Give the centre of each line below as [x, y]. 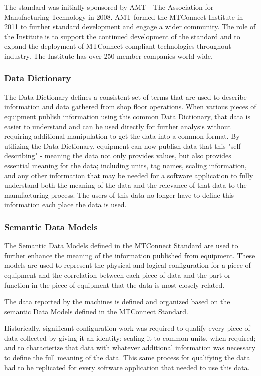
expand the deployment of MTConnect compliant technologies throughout [118, 46]
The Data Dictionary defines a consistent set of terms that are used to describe [125, 96]
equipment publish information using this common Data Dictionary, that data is [127, 116]
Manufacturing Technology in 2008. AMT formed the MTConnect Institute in [124, 16]
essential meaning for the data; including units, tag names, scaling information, [125, 165]
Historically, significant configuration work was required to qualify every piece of [127, 328]
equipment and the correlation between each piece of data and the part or [117, 275]
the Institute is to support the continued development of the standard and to [122, 36]
